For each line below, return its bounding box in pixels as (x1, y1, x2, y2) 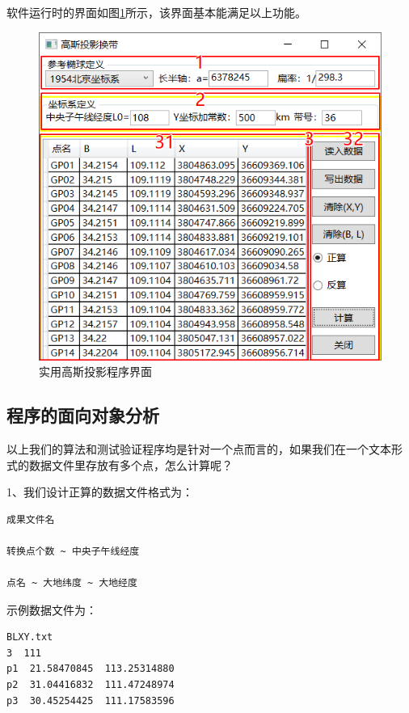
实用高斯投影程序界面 (39, 363, 152, 380)
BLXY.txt (6, 631, 53, 643)
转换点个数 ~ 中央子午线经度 (6, 545, 140, 557)
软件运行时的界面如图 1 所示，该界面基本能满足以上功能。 (6, 4, 306, 20)
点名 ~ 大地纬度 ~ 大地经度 (6, 577, 137, 589)
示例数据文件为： (6, 601, 97, 618)
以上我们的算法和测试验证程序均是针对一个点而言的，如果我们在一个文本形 (6, 440, 403, 457)
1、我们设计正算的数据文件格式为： (6, 483, 193, 500)
